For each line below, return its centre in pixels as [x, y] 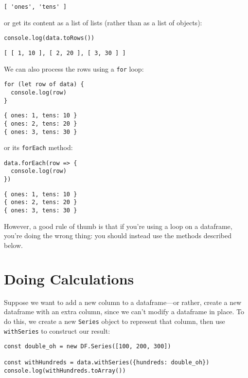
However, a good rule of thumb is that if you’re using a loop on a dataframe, [118, 226]
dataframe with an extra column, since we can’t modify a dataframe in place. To [124, 312]
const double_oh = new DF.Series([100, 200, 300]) [88, 347]
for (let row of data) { [44, 85]
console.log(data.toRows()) [49, 38]
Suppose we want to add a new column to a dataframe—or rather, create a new [123, 302]
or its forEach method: [38, 147]
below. [13, 245]
